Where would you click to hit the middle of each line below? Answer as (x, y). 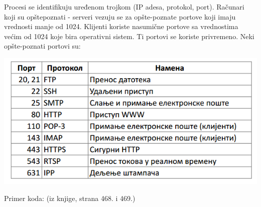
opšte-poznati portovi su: (42, 46)
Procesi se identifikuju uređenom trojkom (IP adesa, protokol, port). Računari (124, 7)
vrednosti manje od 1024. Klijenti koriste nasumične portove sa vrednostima (121, 26)
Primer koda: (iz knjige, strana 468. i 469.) (70, 198)
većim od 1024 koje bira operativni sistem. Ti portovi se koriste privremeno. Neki (129, 36)
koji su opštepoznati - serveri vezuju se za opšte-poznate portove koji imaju (120, 16)
